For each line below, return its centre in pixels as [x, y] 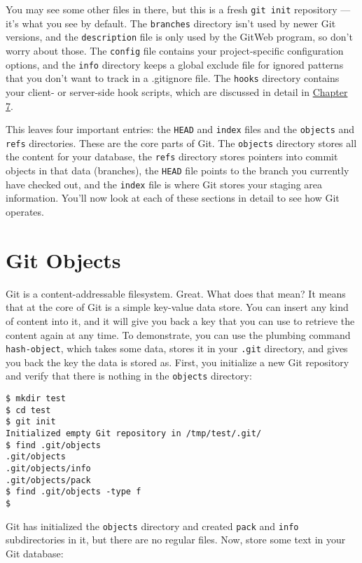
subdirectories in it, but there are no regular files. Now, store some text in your [176, 540]
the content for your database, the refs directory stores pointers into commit [172, 157]
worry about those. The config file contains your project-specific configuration [175, 50]
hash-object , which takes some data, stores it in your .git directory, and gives [177, 348]
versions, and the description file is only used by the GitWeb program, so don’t [179, 37]
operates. [25, 211]
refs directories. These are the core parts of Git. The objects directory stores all [181, 143]
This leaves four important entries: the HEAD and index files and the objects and [180, 129]
